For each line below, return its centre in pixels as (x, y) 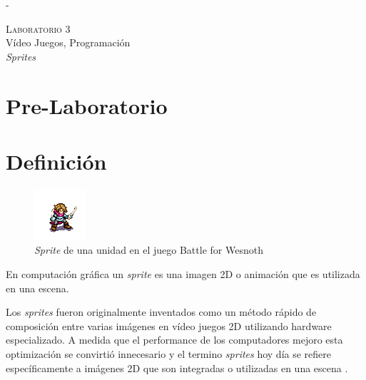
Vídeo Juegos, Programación (68, 42)
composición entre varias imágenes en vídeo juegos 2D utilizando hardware (169, 325)
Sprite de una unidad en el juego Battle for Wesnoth (149, 250)
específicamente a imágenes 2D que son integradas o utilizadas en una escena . (177, 368)
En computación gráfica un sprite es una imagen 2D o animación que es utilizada (183, 274)
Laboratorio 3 (38, 28)
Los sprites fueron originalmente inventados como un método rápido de (161, 312)
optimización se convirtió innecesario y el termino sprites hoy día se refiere (169, 354)
